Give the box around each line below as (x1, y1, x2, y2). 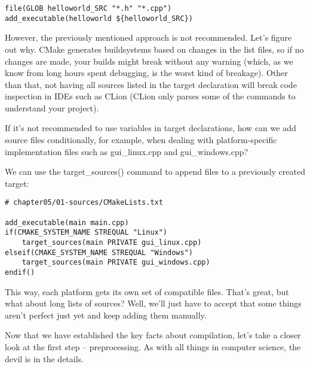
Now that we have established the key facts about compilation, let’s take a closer (5, 329, 301, 341)
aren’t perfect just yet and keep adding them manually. (5, 308, 207, 321)
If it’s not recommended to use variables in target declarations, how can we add (5, 122, 296, 134)
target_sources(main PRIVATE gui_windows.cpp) (22, 258, 210, 267)
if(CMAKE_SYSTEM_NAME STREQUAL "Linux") (5, 228, 168, 237)
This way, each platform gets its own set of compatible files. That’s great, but (5, 285, 289, 298)
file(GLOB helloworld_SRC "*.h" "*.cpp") (5, 4, 172, 13)
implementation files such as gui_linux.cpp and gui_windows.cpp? (5, 145, 248, 157)
